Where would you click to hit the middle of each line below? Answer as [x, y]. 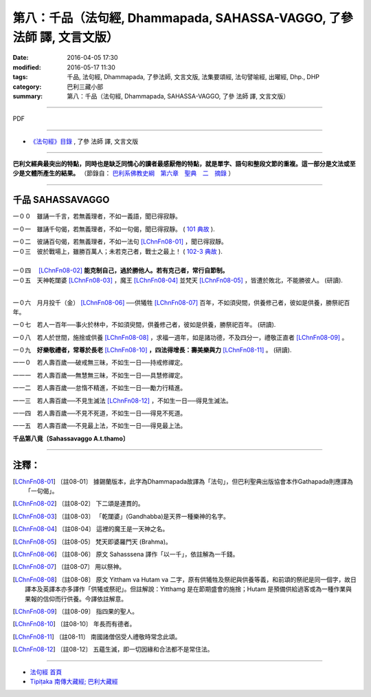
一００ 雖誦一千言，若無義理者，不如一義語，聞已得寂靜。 [97, 216]
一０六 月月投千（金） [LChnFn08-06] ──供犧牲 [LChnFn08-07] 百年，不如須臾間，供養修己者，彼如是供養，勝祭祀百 [181, 302]
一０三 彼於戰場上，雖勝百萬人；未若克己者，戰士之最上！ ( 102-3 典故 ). [117, 251]
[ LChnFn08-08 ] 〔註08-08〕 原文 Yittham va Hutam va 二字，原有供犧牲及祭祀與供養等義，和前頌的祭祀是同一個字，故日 [184, 579]
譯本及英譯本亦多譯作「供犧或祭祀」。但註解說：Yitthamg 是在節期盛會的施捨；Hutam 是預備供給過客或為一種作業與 [188, 589]
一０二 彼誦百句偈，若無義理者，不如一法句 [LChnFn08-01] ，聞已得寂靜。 [120, 242]
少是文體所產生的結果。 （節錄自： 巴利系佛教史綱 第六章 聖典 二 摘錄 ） [124, 173]
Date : [21, 58]
